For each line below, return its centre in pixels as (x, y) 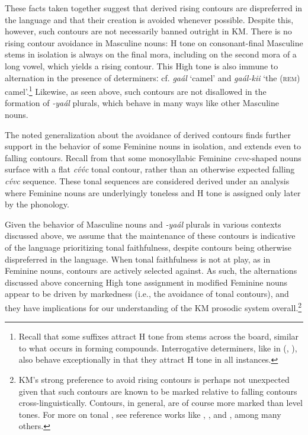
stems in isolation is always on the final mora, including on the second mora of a (151, 54)
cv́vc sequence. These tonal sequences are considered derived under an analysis (147, 180)
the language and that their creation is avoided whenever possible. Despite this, (149, 19)
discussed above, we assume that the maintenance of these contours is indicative (150, 236)
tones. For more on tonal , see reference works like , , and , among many (150, 414)
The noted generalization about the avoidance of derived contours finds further (148, 134)
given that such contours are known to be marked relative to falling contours (158, 391)
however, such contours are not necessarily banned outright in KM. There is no (148, 31)
